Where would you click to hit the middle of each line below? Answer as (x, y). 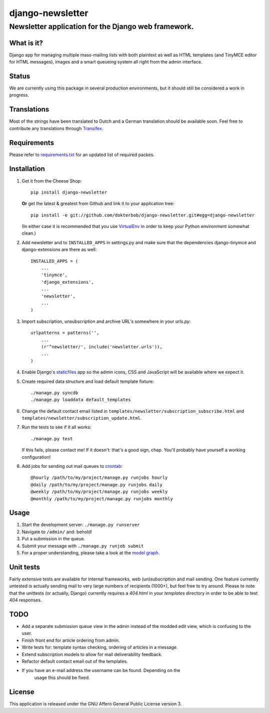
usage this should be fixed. (62, 677)
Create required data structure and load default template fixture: (88, 381)
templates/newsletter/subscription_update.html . (82, 418)
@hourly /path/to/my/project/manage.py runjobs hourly (99, 478)
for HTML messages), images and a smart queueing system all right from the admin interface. (106, 62)
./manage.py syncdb (54, 393)
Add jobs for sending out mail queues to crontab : (72, 466)
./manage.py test (52, 439)
